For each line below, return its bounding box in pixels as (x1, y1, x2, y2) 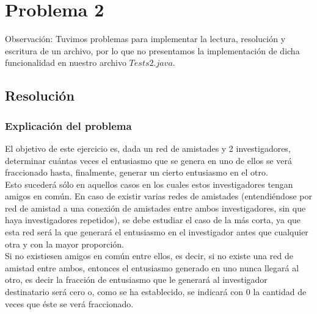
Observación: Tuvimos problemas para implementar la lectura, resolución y (5, 32, 286, 45)
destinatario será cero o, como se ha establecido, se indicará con (5, 285, 244, 298)
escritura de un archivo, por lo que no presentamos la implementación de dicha (5, 44, 300, 57)
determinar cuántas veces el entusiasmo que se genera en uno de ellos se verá (5, 154, 292, 166)
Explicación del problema (5, 118, 132, 133)
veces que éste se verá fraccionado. (5, 297, 134, 310)
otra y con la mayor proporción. (5, 237, 125, 250)
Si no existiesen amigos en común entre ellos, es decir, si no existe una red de (5, 249, 293, 262)
